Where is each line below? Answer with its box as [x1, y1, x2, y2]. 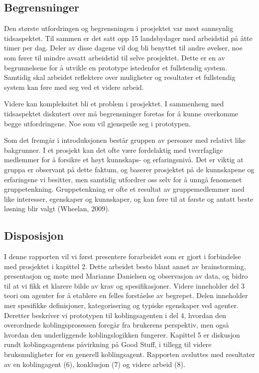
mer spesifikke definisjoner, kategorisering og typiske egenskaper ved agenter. [4, 300, 239, 311]
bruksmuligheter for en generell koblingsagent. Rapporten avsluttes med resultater [4, 349, 255, 360]
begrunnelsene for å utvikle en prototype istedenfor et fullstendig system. [4, 62, 227, 72]
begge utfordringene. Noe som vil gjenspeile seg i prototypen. [4, 118, 191, 128]
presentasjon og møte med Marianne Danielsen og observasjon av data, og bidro [4, 271, 248, 281]
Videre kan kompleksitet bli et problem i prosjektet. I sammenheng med [4, 98, 224, 109]
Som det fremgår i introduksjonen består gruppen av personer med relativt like [4, 135, 246, 145]
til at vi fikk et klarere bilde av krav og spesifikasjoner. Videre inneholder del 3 [4, 280, 245, 291]
